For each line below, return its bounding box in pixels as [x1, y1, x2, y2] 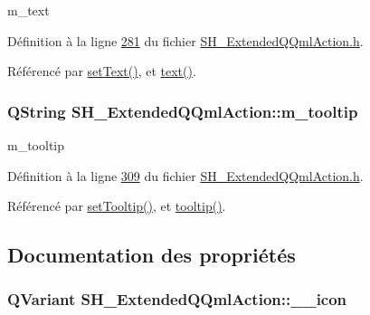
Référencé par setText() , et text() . [7, 62, 196, 81]
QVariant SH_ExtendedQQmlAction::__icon [7, 288, 347, 310]
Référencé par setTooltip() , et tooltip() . [7, 196, 226, 215]
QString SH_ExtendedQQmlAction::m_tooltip [7, 100, 358, 122]
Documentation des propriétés [7, 241, 296, 269]
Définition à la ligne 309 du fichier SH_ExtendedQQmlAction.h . [7, 166, 364, 185]
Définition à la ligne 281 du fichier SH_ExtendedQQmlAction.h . [7, 31, 364, 50]
